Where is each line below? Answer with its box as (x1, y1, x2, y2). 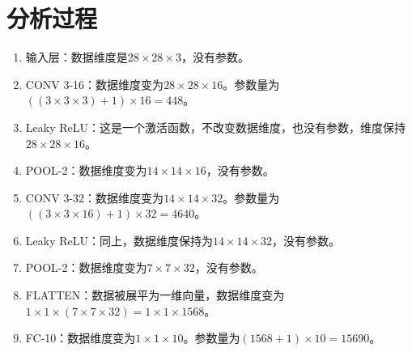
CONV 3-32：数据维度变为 (25, 189, 164, 206)
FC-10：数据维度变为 (25, 329, 136, 346)
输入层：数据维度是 (25, 49, 128, 66)
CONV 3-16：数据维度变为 (25, 75, 164, 92)
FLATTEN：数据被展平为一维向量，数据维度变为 (25, 286, 285, 303)
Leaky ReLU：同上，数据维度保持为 (25, 231, 213, 248)
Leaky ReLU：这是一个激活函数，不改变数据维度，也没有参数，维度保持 (25, 118, 406, 135)
